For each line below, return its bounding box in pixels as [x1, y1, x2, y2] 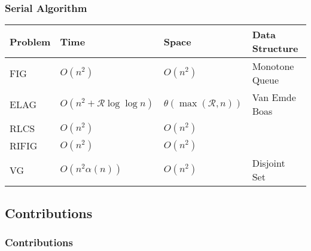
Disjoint [252, 156, 285, 170]
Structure [252, 41, 298, 56]
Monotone [252, 59, 294, 74]
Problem [10, 34, 51, 48]
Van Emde [252, 90, 296, 105]
